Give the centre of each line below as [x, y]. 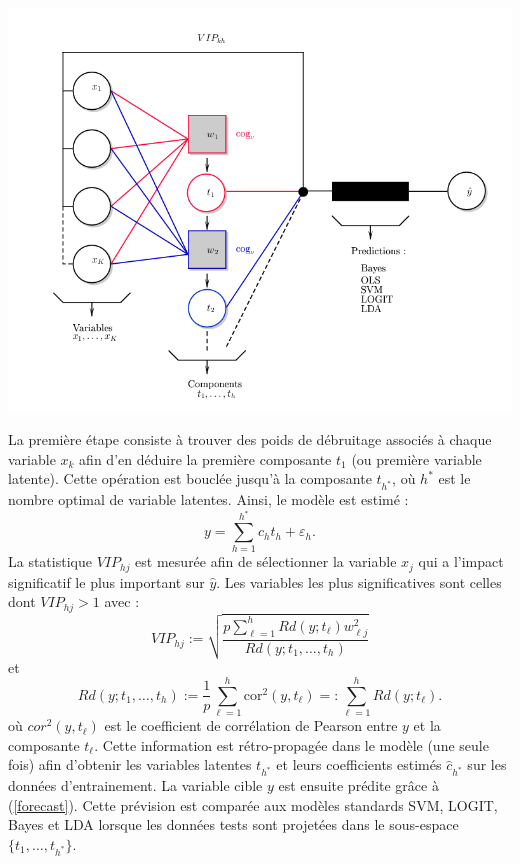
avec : [122, 601]
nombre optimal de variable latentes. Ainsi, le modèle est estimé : [208, 499]
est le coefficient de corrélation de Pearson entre [251, 725]
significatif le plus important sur [106, 581]
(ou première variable [416, 458]
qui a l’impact [461, 561]
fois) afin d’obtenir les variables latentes [130, 764]
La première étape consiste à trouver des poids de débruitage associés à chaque [250, 439]
